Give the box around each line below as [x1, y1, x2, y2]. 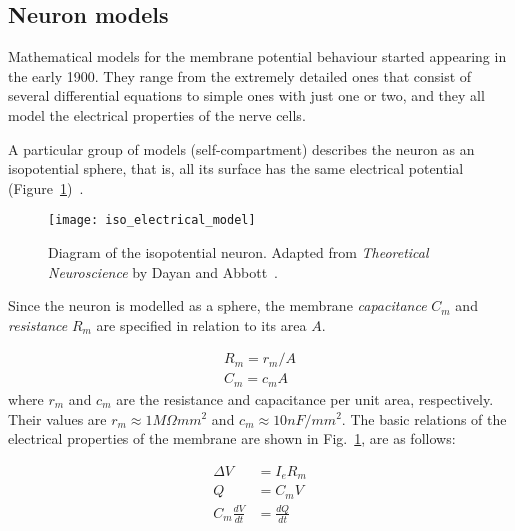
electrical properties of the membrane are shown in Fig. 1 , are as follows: [8, 428, 456, 449]
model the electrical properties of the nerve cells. [8, 104, 306, 125]
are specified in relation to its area [96, 314, 307, 335]
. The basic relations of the [341, 408, 507, 429]
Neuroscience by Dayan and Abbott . [48, 261, 279, 282]
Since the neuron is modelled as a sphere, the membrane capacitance [8, 295, 427, 316]
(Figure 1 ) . [8, 177, 84, 198]
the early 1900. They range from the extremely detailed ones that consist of [8, 65, 472, 86]
